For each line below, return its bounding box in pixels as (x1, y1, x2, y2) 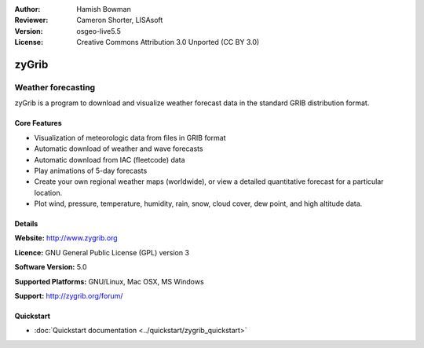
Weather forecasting (14, 82, 96, 93)
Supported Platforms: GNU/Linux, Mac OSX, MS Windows (14, 277, 204, 286)
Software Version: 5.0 (14, 262, 87, 272)
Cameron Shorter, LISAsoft (76, 16, 163, 25)
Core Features (14, 119, 62, 128)
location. (34, 188, 63, 197)
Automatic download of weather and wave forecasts (34, 144, 203, 153)
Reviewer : (14, 16, 49, 25)
